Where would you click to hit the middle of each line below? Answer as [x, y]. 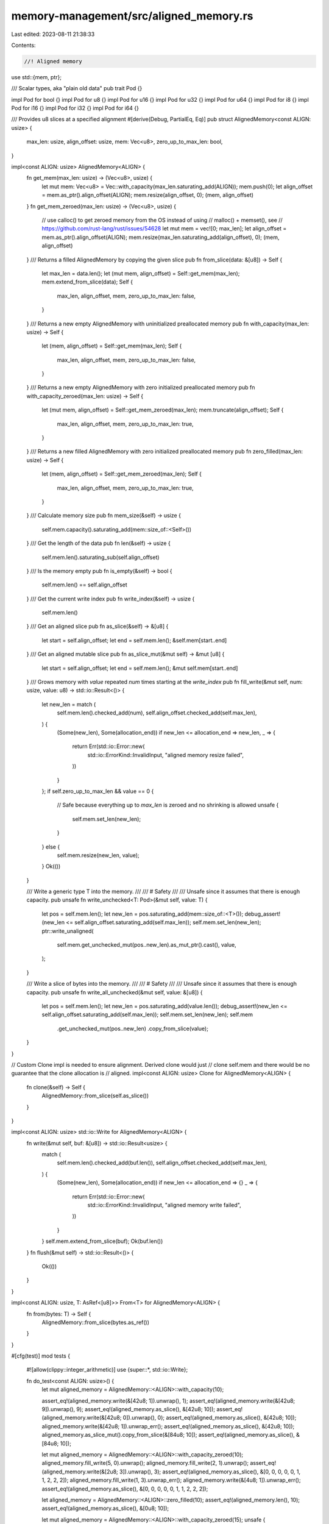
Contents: [23, 45]
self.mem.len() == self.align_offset [84, 585]
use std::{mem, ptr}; [37, 77]
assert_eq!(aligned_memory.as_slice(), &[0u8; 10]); [105, 1508]
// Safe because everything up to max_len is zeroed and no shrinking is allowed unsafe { [168, 805]
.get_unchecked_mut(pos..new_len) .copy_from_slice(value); [133, 1028]
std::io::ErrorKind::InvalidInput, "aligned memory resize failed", [165, 755]
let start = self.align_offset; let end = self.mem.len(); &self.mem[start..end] [134, 640]
